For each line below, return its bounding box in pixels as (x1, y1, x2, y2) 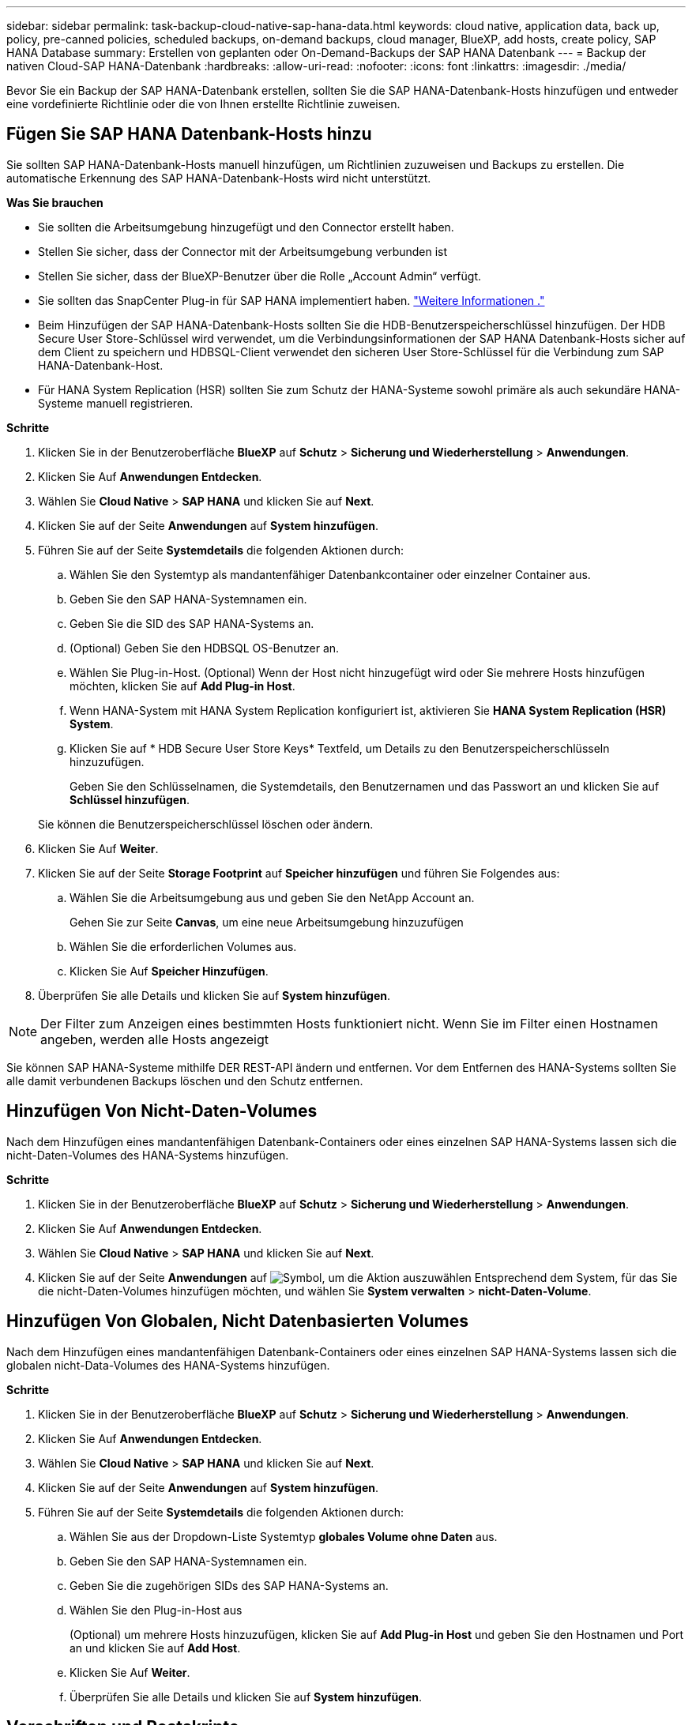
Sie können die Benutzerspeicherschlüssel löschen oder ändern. (38, 817, 374, 831)
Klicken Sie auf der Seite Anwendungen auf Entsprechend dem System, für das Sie (38, 1270, 678, 1284)
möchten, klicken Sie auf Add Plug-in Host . (70, 678, 295, 693)
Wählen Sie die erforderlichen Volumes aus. (70, 939, 297, 953)
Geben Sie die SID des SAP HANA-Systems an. (70, 616, 314, 630)
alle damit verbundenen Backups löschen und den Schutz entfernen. (6, 1073, 363, 1088)
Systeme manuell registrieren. (38, 396, 194, 410)
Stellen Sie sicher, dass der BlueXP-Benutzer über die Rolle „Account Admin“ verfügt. (38, 269, 482, 283)
